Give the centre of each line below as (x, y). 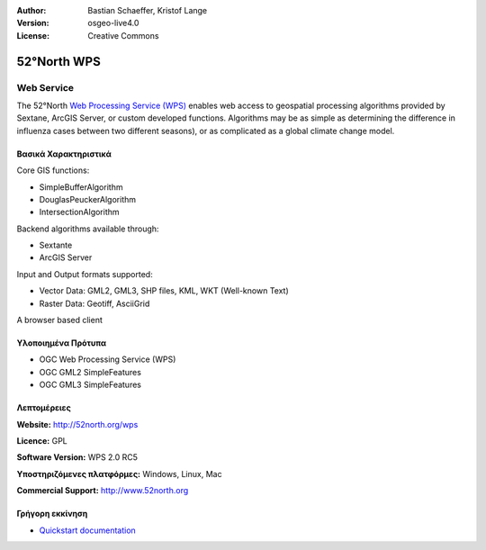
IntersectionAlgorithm (80, 212)
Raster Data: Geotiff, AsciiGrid (94, 303)
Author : (31, 10)
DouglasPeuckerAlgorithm (88, 199)
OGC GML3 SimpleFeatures (90, 385)
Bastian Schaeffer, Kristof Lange (148, 10)
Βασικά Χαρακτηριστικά (64, 154)
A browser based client (59, 320)
